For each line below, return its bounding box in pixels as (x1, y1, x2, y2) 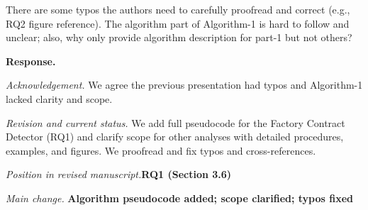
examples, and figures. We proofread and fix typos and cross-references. (6, 143, 316, 157)
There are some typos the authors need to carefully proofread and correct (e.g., (6, 2, 350, 16)
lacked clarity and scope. (6, 91, 113, 106)
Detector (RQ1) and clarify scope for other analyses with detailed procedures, (6, 129, 344, 144)
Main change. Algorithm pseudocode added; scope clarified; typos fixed (6, 190, 354, 205)
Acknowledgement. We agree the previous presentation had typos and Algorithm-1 (6, 77, 363, 92)
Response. (6, 53, 56, 68)
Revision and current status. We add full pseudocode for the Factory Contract (6, 115, 345, 130)
